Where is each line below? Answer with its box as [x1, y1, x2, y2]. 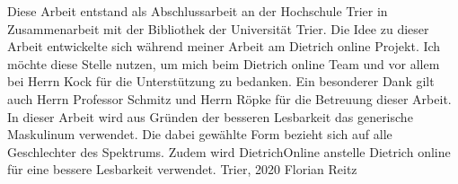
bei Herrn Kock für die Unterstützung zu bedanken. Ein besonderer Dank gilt [7, 72, 435, 91]
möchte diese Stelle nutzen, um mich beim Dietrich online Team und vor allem [7, 54, 440, 73]
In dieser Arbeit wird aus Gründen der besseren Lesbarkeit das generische [7, 107, 413, 126]
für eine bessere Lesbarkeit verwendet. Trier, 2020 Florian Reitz [7, 160, 357, 179]
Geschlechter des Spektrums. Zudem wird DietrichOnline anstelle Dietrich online [7, 142, 451, 161]
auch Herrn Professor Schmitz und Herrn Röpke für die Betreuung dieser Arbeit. [7, 89, 452, 108]
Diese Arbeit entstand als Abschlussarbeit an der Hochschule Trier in [7, 2, 388, 20]
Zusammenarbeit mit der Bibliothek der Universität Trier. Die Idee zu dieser [7, 19, 429, 38]
